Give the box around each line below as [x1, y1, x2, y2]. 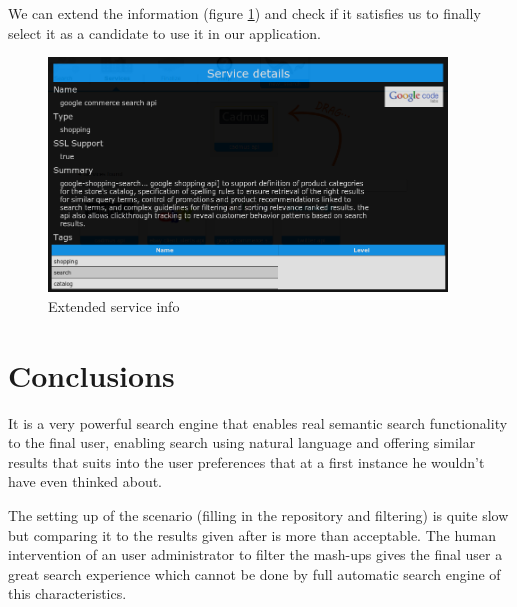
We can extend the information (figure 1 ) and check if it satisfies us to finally [8, 3, 481, 23]
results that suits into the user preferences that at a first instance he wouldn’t [8, 451, 485, 472]
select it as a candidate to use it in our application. [8, 22, 321, 43]
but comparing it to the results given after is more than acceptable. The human [8, 524, 497, 545]
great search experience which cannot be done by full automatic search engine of [8, 563, 501, 584]
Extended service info [48, 295, 180, 316]
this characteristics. [8, 583, 127, 604]
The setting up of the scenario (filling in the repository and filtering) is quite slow [8, 505, 509, 526]
